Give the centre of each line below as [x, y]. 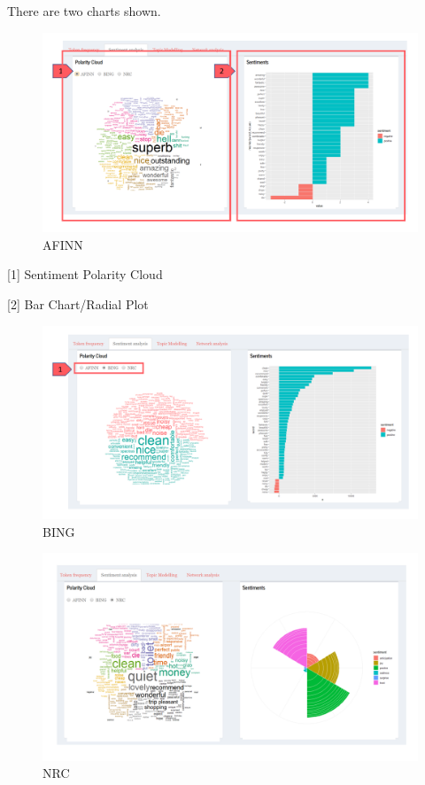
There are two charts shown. [84, 11]
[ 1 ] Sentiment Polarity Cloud [85, 274]
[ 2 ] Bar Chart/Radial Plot [78, 304]
